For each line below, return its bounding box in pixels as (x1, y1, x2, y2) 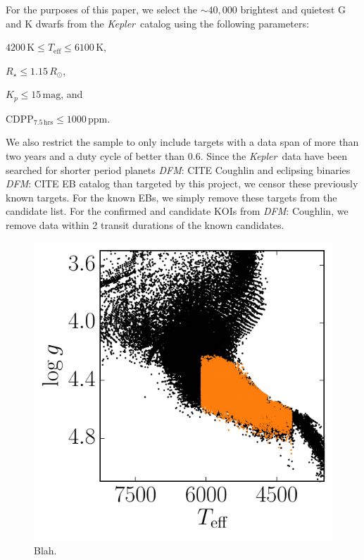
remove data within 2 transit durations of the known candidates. (6, 217, 284, 232)
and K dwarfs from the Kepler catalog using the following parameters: (6, 15, 309, 30)
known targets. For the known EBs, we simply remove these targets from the (6, 189, 337, 204)
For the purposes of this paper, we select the (6, 2, 198, 16)
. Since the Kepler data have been (200, 149, 348, 163)
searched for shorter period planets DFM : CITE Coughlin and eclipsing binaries (6, 162, 351, 177)
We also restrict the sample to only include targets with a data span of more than (6, 135, 359, 149)
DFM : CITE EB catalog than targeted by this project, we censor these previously (6, 176, 358, 191)
